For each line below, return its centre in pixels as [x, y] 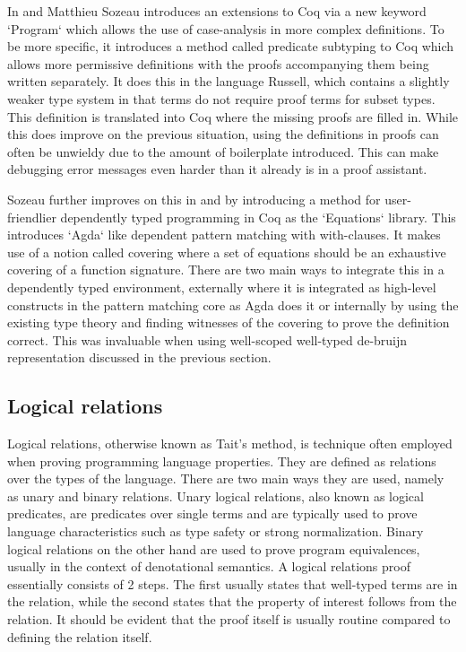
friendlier [32, 217]
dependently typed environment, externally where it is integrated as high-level [222, 287]
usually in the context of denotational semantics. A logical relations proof [209, 566]
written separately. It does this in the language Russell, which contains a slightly [229, 81]
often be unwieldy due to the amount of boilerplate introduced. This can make [223, 151]
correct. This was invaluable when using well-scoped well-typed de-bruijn [207, 339]
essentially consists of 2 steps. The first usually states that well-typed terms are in [233, 583]
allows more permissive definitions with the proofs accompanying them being [218, 63]
